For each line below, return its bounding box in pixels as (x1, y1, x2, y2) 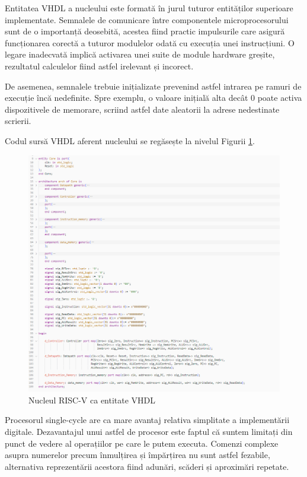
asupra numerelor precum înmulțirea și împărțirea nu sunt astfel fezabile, (5, 449, 270, 461)
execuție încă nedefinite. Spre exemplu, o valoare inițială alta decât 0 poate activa (5, 91, 302, 104)
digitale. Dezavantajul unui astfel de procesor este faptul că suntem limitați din (5, 425, 293, 438)
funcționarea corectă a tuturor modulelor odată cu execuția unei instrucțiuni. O (5, 36, 295, 49)
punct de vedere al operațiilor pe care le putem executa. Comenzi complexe (5, 437, 279, 449)
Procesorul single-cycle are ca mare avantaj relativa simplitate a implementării (5, 414, 290, 426)
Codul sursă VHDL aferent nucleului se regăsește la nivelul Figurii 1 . (5, 134, 255, 147)
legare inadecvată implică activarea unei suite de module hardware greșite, (5, 48, 275, 61)
